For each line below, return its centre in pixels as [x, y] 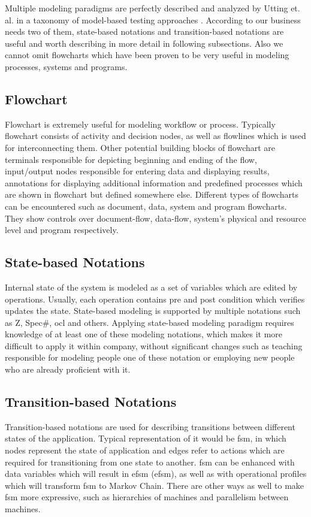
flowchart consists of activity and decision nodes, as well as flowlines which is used [155, 136]
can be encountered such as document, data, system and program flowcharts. [146, 206]
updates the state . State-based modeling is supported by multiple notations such [153, 311]
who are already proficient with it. [68, 369]
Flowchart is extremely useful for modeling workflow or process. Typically [140, 124]
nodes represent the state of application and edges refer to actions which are [145, 450]
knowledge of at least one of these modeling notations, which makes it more [144, 334]
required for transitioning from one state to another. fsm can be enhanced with [150, 462]
